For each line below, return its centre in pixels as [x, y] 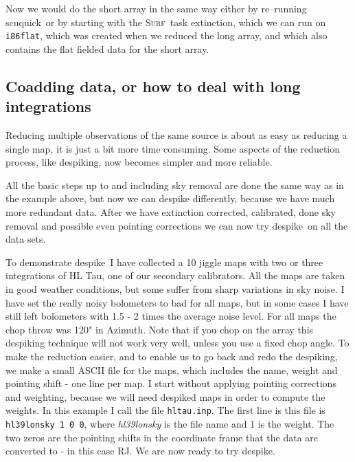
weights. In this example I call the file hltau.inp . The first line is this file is [165, 410]
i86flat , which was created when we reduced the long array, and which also [167, 35]
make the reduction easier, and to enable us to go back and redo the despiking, [172, 356]
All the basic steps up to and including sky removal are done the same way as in [175, 185]
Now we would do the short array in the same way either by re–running [156, 8]
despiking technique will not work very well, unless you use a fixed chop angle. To [177, 343]
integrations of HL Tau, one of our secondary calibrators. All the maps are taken [175, 275]
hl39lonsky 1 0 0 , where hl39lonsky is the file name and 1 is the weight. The [170, 423]
